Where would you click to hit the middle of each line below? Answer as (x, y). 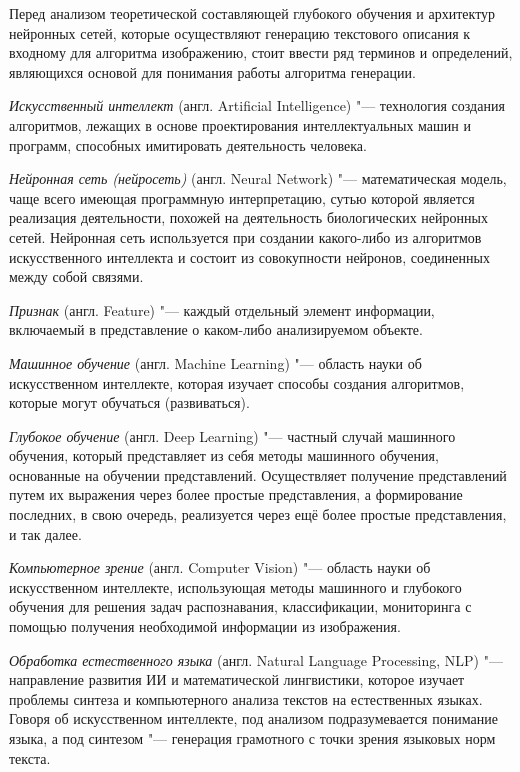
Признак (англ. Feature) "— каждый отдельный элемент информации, (222, 309)
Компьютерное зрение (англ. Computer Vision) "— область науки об (220, 567)
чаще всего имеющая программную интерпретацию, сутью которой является (242, 197)
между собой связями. (76, 276)
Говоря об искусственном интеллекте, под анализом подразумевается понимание (253, 718)
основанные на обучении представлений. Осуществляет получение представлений (258, 474)
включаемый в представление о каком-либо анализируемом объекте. (216, 329)
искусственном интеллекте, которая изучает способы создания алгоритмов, (237, 382)
